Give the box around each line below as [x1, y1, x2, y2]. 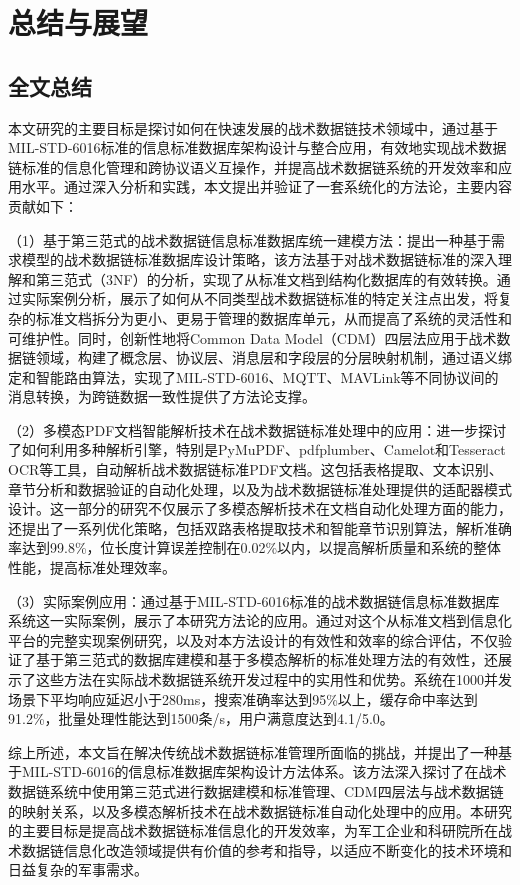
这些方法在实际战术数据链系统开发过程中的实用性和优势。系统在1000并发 [35, 669, 512, 690]
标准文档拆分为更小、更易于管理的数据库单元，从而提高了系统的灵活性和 [35, 307, 512, 328]
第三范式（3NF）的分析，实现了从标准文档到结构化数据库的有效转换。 [35, 268, 497, 289]
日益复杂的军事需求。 [8, 859, 148, 880]
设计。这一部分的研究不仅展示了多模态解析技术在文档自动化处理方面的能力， [8, 498, 512, 519]
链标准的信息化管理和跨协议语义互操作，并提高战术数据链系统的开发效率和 [8, 156, 498, 177]
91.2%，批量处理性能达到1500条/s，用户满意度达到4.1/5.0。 [8, 708, 394, 729]
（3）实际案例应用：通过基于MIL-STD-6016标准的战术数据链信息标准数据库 [8, 590, 500, 611]
